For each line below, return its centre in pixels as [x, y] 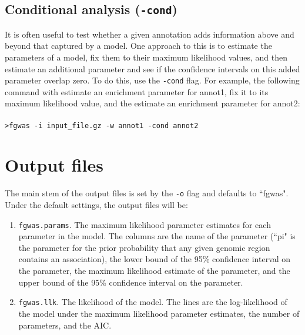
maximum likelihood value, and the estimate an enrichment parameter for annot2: [152, 103]
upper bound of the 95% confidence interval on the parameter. [131, 282]
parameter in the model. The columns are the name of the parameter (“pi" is [157, 236]
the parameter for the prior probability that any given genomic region [144, 247]
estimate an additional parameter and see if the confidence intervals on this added [152, 68]
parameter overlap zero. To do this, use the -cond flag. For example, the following [152, 80]
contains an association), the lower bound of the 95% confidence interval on [155, 259]
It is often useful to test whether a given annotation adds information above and [150, 34]
